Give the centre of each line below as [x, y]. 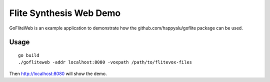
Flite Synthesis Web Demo [65, 13]
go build [29, 55]
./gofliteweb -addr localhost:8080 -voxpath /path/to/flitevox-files [105, 62]
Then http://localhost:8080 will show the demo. [58, 73]
